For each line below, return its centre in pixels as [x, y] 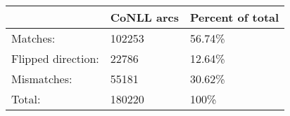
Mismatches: [42, 79]
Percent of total [234, 17]
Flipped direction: [55, 58]
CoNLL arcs [144, 17]
